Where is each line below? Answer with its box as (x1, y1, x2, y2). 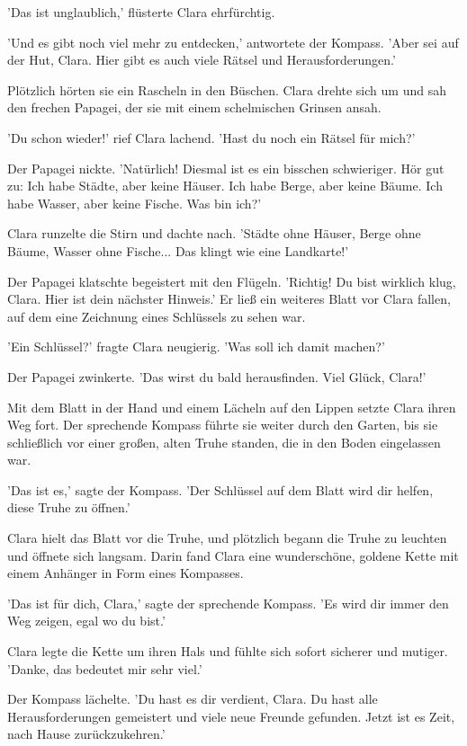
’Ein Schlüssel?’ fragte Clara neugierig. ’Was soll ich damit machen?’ (7, 337, 385, 356)
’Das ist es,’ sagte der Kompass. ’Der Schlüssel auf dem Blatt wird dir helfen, (7, 480, 434, 499)
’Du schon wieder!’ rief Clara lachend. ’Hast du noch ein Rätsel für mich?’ (7, 128, 416, 147)
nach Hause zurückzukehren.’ (7, 724, 166, 743)
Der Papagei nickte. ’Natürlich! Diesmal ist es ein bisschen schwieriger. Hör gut (7, 158, 445, 177)
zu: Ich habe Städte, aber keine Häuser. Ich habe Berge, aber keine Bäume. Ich (7, 176, 443, 195)
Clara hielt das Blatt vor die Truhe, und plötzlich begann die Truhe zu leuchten (7, 528, 447, 547)
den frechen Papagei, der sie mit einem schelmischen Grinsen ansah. (7, 98, 382, 117)
